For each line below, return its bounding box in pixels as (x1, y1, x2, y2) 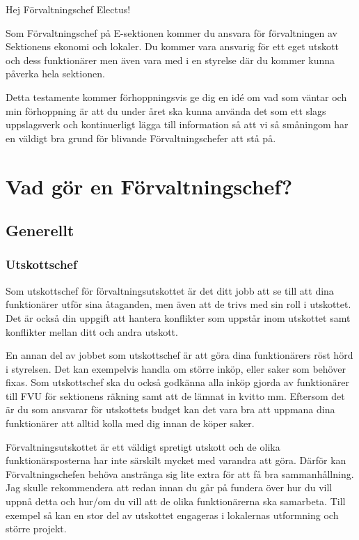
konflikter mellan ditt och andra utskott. (6, 324, 178, 339)
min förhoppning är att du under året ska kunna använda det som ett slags (6, 103, 326, 118)
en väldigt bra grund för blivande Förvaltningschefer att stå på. (6, 130, 276, 145)
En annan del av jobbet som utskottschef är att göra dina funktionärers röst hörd (6, 348, 353, 362)
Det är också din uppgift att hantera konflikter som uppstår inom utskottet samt (6, 310, 351, 325)
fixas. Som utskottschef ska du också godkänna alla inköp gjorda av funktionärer (6, 375, 350, 389)
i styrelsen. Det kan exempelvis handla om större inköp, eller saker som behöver (6, 361, 346, 376)
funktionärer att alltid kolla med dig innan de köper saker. (6, 416, 255, 431)
